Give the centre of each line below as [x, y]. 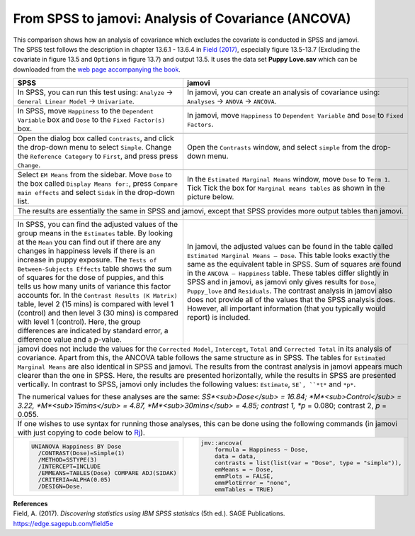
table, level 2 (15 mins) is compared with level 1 [95, 304]
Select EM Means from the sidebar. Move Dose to [95, 175]
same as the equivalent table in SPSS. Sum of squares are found [294, 264]
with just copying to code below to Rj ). [81, 432]
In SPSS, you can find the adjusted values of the [98, 225]
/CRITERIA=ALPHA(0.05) [74, 480]
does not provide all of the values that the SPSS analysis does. [291, 300]
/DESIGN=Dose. [61, 486]
